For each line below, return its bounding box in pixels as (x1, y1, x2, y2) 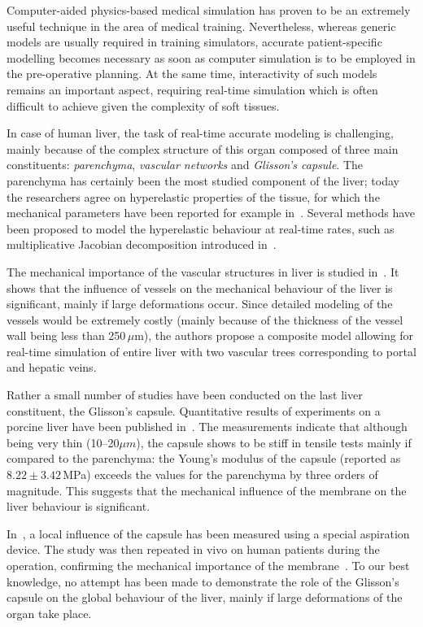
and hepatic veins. (7, 359, 97, 376)
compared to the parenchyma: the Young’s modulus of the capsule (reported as (7, 450, 401, 467)
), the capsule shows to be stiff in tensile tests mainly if (136, 433, 412, 451)
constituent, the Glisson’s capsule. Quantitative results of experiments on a (7, 402, 381, 419)
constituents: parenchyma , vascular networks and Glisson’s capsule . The (7, 156, 363, 173)
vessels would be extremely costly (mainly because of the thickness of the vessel (7, 311, 403, 328)
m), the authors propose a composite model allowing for (134, 327, 414, 344)
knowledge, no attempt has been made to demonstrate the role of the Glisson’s (7, 573, 399, 590)
